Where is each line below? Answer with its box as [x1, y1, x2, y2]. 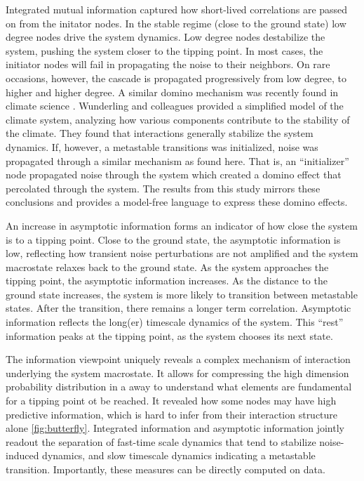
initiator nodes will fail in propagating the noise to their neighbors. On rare [6, 57, 330, 72]
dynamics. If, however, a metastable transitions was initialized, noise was [6, 139, 318, 154]
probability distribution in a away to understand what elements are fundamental [6, 379, 352, 394]
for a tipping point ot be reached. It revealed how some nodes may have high [6, 393, 337, 408]
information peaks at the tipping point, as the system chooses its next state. [6, 328, 333, 343]
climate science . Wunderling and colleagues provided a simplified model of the [6, 98, 344, 113]
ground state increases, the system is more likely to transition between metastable [6, 286, 358, 301]
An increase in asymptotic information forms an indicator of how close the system [6, 218, 358, 232]
